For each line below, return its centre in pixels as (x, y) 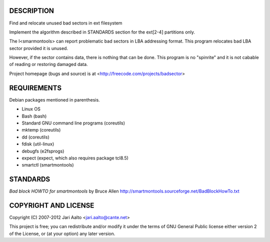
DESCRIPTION (32, 11)
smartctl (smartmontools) (48, 165)
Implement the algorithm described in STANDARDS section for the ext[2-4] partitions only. (102, 32)
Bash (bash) (34, 116)
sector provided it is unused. (39, 48)
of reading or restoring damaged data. (48, 64)
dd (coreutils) (35, 137)
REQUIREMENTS (35, 88)
